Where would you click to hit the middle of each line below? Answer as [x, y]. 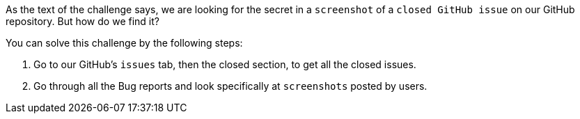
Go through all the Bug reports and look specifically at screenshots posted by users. [230, 86]
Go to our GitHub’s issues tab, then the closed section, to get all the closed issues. [225, 64]
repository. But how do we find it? [83, 21]
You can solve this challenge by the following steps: [124, 43]
